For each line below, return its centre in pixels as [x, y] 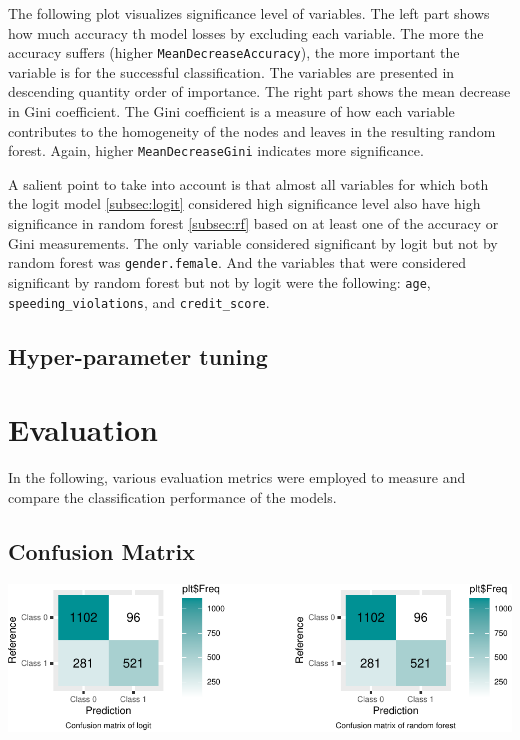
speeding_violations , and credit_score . [139, 301]
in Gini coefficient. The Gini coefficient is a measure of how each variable [231, 111]
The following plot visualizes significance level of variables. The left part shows [249, 13]
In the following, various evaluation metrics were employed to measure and [237, 477]
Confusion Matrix [101, 550]
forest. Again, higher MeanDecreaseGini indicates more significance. [216, 150]
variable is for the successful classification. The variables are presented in [231, 71]
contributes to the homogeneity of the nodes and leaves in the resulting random [252, 130]
